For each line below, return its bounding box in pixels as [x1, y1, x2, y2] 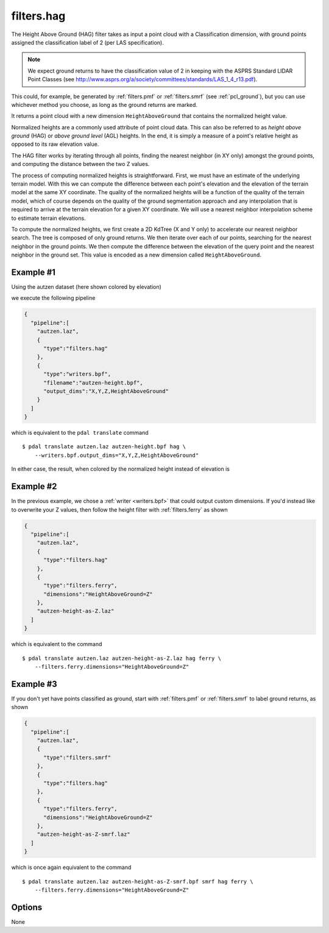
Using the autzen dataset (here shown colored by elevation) [11, 283, 161, 291]
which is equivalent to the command [11, 641, 102, 648]
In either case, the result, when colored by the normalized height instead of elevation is [11, 465, 230, 473]
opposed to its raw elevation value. [11, 140, 99, 148]
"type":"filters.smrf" [43, 754, 111, 761]
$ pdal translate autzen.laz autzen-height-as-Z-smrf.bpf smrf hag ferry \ [22, 878, 253, 885]
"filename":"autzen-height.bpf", [43, 379, 143, 386]
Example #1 [11, 267, 56, 277]
